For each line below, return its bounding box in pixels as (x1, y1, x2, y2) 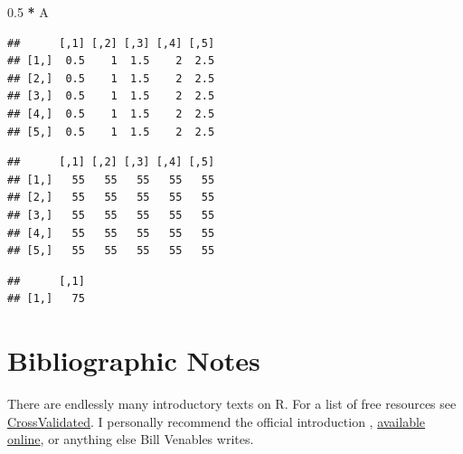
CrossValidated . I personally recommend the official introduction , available (7, 411, 426, 430)
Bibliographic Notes (7, 342, 260, 379)
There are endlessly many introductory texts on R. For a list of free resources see (7, 394, 457, 413)
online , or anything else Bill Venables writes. (7, 430, 254, 449)
